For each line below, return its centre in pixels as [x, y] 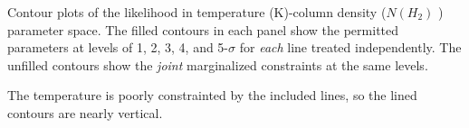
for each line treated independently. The [350, 47]
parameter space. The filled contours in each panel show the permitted [203, 29]
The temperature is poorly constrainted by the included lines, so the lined [212, 95]
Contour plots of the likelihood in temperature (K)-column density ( [197, 12]
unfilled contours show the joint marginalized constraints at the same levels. [218, 64]
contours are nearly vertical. [85, 112]
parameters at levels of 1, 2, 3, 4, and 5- [118, 47]
